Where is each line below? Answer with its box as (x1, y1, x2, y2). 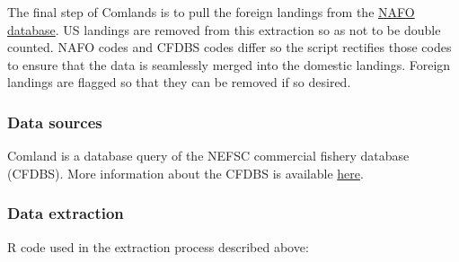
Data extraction (7, 202, 124, 224)
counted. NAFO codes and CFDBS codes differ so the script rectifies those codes (7, 38, 452, 57)
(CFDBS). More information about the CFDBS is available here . (7, 163, 364, 182)
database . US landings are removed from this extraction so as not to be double (7, 20, 441, 39)
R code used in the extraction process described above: (7, 237, 309, 256)
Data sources (7, 110, 102, 133)
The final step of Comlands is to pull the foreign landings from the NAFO (7, 3, 415, 21)
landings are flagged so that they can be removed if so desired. (7, 73, 351, 92)
